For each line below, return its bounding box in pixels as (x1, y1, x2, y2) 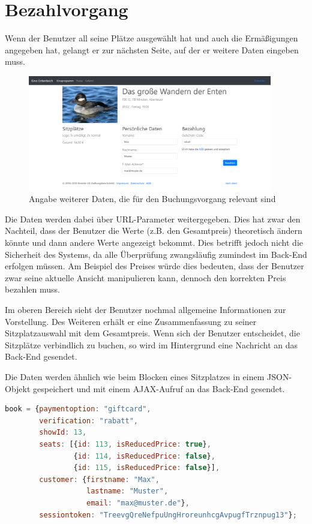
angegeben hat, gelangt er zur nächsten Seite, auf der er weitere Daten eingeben (5, 43, 299, 56)
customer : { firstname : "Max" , (39, 475, 160, 484)
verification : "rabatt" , (39, 416, 138, 425)
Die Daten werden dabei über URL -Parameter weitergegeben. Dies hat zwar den (5, 212, 301, 225)
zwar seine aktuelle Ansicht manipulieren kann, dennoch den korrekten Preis (5, 271, 286, 284)
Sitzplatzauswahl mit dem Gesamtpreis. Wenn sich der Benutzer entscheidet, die (5, 327, 300, 339)
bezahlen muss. (5, 283, 60, 296)
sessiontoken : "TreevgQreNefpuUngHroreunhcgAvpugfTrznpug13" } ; (39, 510, 297, 519)
